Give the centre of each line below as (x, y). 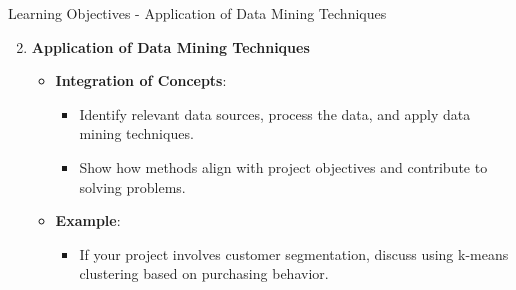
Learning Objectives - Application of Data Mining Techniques (197, 13)
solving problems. (132, 186)
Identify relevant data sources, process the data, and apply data (275, 113)
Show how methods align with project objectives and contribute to (283, 166)
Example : (88, 220)
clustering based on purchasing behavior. (204, 273)
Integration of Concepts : (141, 80)
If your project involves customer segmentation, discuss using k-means (294, 253)
